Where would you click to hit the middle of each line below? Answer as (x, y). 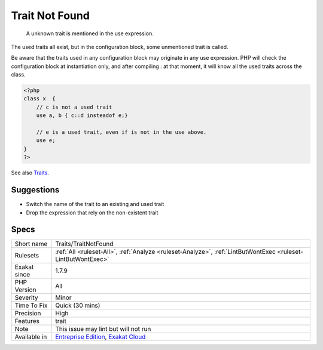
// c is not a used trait (74, 107)
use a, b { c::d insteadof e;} (82, 116)
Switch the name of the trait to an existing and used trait (95, 204)
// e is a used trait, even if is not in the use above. (121, 132)
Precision (28, 314)
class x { (39, 99)
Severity (26, 297)
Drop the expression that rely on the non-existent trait (92, 213)
